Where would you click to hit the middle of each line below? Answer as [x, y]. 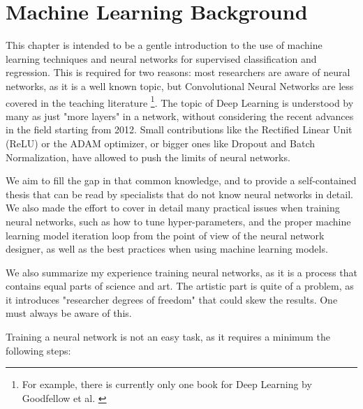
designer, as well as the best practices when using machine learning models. [167, 249]
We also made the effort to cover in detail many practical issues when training [173, 208]
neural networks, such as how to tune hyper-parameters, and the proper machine [178, 221]
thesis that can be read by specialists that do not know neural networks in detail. [179, 194]
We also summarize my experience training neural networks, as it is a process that [181, 272]
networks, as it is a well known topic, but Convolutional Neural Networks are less [180, 85]
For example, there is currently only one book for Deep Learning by [167, 384]
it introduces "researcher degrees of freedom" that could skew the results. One [172, 299]
